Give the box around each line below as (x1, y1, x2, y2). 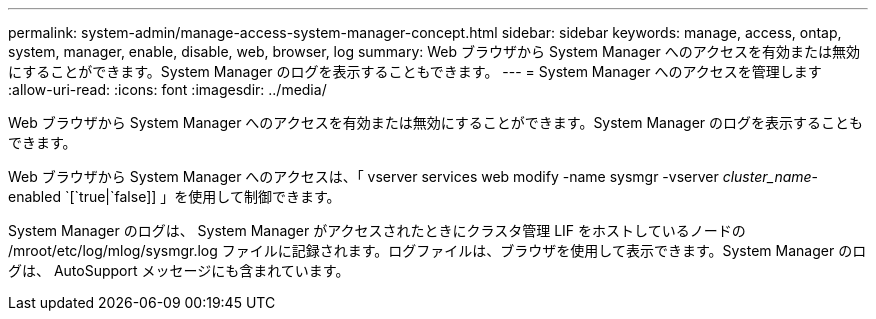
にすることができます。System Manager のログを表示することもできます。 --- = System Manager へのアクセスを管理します (8, 63, 822, 80)
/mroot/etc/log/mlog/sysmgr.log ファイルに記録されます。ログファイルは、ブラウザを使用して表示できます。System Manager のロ (8, 242, 867, 259)
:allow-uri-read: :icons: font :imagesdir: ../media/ (8, 81, 327, 98)
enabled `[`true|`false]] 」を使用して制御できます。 (8, 188, 341, 205)
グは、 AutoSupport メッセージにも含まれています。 (8, 262, 350, 279)
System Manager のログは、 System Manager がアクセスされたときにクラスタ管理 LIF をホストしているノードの (8, 222, 746, 239)
